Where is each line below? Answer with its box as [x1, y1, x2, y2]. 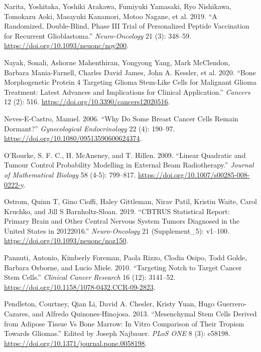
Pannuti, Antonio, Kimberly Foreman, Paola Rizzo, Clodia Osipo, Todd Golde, [4, 252, 247, 263]
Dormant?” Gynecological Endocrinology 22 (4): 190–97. [4, 123, 175, 133]
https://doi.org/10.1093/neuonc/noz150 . [4, 235, 128, 246]
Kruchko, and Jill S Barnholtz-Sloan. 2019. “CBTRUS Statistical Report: [4, 206, 230, 216]
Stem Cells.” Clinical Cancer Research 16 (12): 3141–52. [4, 272, 176, 282]
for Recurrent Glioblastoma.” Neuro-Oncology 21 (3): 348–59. [4, 30, 192, 41]
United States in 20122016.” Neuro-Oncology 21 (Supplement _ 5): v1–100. [4, 225, 229, 236]
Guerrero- [217, 298, 247, 309]
